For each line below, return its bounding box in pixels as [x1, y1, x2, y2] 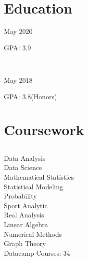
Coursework [4, 120, 84, 139]
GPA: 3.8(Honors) [4, 91, 57, 101]
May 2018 [4, 75, 33, 85]
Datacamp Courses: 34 [4, 247, 70, 258]
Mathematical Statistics [4, 172, 74, 182]
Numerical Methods [4, 229, 62, 239]
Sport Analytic [4, 200, 48, 210]
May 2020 [4, 26, 33, 36]
